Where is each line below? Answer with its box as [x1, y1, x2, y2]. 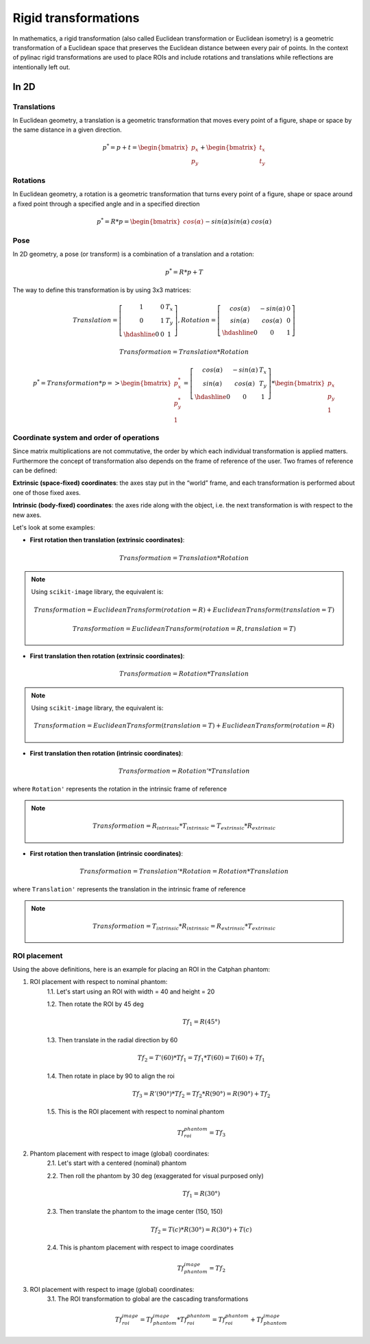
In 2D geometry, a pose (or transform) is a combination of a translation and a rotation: [12, 250, 254, 259]
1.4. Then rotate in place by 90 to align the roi [47, 1072, 175, 1080]
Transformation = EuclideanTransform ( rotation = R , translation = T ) [72, 625, 296, 632]
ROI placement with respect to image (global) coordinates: [29, 1285, 195, 1293]
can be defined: [12, 466, 58, 475]
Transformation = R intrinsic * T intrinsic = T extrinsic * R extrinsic [92, 822, 276, 831]
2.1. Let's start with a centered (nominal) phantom [47, 1159, 187, 1167]
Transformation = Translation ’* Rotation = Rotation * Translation [79, 867, 289, 875]
